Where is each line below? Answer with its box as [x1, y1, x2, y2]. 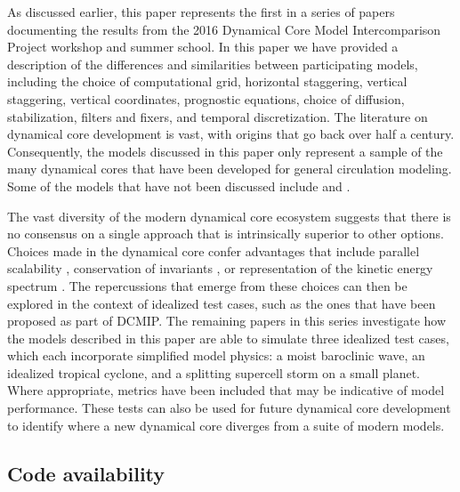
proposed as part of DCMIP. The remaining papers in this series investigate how [7, 311, 447, 330]
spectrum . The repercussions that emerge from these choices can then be [7, 276, 408, 294]
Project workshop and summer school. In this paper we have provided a [7, 37, 399, 56]
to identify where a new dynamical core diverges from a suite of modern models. [7, 415, 445, 434]
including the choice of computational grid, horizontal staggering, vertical [7, 72, 408, 91]
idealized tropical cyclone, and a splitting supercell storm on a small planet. [7, 363, 420, 382]
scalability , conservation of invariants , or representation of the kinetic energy [7, 259, 433, 278]
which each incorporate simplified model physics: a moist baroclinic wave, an [7, 346, 425, 365]
